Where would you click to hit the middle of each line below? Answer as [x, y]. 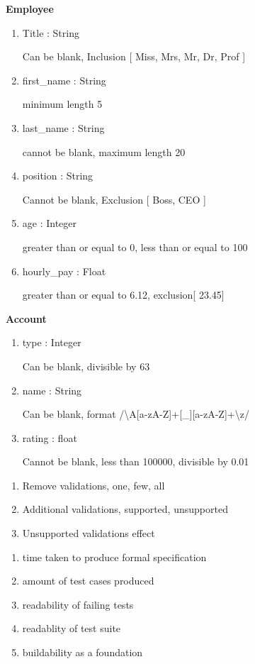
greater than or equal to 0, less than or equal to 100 [135, 247]
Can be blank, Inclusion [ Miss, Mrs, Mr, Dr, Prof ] [134, 56]
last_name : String [63, 127]
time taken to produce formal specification [114, 557]
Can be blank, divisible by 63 [86, 366]
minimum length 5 [62, 104]
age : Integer [50, 223]
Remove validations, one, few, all [93, 485]
